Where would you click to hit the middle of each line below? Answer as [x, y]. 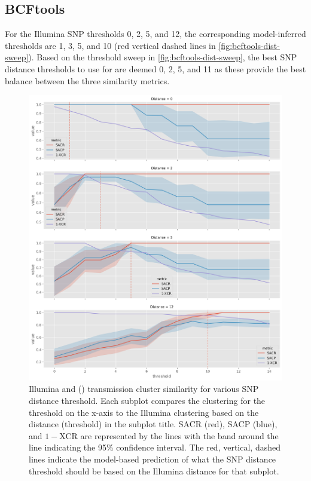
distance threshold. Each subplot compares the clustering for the [147, 400]
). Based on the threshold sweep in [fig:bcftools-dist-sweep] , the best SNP [163, 57]
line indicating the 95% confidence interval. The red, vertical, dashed [155, 447]
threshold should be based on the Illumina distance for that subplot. [154, 471]
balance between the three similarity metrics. [87, 80]
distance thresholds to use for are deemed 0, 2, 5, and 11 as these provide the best [155, 68]
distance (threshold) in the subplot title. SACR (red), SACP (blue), [153, 424]
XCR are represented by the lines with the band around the [169, 435]
